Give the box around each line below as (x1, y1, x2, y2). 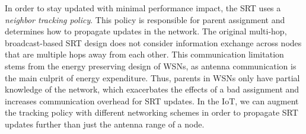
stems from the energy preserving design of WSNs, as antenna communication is (5, 59, 297, 72)
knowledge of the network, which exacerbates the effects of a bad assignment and (5, 83, 299, 95)
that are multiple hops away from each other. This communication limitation (5, 48, 284, 60)
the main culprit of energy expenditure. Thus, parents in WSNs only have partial (5, 71, 300, 84)
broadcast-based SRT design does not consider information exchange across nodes (5, 36, 302, 49)
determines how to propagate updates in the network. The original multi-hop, (5, 25, 287, 37)
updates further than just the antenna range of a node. (5, 117, 205, 130)
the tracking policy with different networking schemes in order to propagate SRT (5, 106, 298, 119)
